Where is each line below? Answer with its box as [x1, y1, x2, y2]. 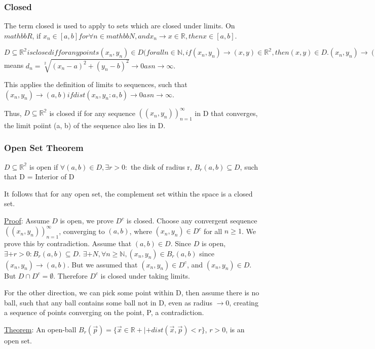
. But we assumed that [67, 259, 138, 269]
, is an [226, 324, 245, 334]
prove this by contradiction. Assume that [4, 238, 132, 248]
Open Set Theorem [4, 141, 84, 154]
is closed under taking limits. [100, 270, 191, 281]
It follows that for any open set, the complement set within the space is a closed [4, 188, 253, 199]
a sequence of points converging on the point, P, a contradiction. [4, 307, 204, 318]
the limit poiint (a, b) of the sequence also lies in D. [4, 120, 166, 130]
